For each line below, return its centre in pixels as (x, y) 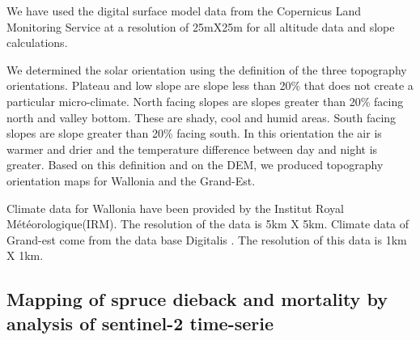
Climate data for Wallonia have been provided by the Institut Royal (175, 208)
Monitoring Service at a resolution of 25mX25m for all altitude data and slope (201, 26)
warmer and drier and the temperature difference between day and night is (192, 149)
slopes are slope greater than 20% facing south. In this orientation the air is (194, 133)
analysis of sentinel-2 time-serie (140, 323)
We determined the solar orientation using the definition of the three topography (207, 69)
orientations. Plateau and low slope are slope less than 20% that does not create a (210, 85)
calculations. (37, 42)
